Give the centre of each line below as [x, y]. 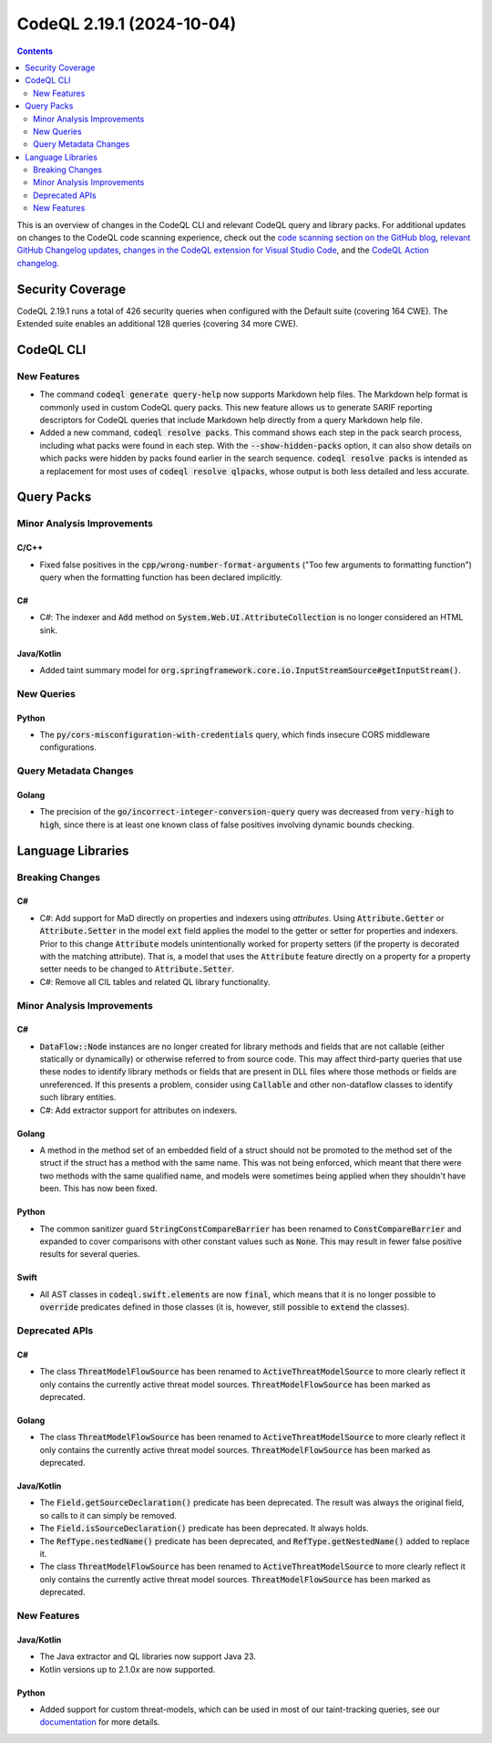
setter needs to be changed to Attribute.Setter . [137, 969]
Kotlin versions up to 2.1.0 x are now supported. [128, 1669]
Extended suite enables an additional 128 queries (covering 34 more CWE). [158, 324]
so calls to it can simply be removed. [108, 1515]
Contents [35, 51]
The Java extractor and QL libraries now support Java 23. [148, 1656]
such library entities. [78, 1097]
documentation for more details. [100, 1722]
